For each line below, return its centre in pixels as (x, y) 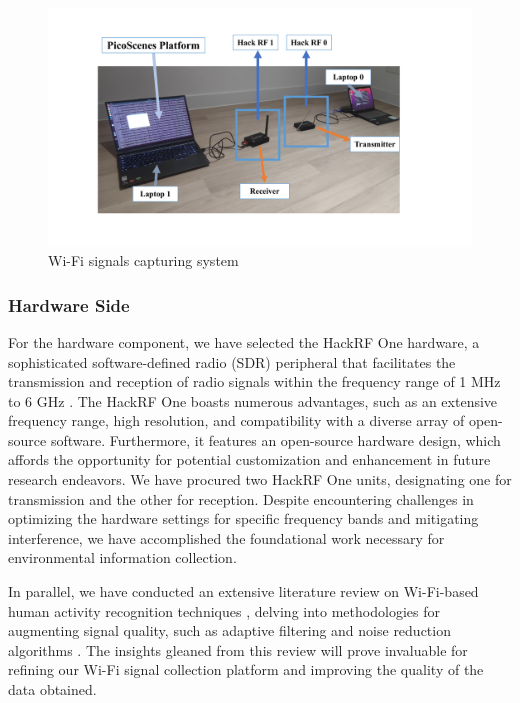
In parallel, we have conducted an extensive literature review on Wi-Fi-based (243, 591)
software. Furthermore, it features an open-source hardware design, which (275, 439)
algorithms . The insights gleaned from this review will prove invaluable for (238, 649)
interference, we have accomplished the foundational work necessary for (226, 537)
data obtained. (52, 689)
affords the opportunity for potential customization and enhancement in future (249, 459)
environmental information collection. (122, 557)
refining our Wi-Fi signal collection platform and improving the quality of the (246, 669)
